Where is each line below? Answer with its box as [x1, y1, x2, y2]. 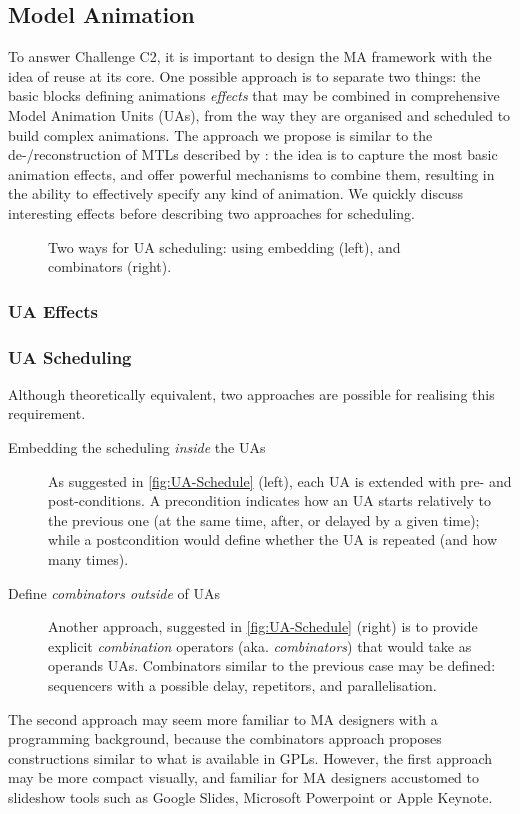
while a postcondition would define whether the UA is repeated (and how [48, 529, 498, 550]
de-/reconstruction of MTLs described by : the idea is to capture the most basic [8, 144, 498, 165]
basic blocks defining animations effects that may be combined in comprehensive [8, 85, 500, 106]
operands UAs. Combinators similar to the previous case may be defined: [48, 655, 496, 676]
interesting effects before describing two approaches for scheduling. [8, 202, 415, 223]
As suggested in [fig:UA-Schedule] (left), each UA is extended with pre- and [48, 470, 512, 491]
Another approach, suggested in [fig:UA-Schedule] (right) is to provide [48, 616, 478, 637]
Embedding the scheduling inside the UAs [8, 436, 266, 457]
